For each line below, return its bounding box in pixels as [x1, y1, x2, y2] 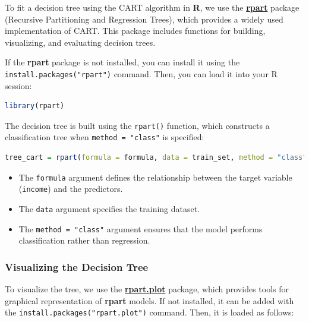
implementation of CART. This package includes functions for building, [5, 24, 266, 37]
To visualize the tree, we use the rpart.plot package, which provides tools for [5, 283, 289, 295]
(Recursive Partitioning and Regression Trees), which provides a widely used [5, 12, 283, 25]
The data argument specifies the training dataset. [18, 203, 200, 215]
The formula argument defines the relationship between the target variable [18, 171, 292, 183]
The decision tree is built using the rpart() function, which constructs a [5, 119, 270, 131]
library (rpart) [5, 102, 65, 111]
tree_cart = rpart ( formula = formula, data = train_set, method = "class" [5, 153, 307, 162]
